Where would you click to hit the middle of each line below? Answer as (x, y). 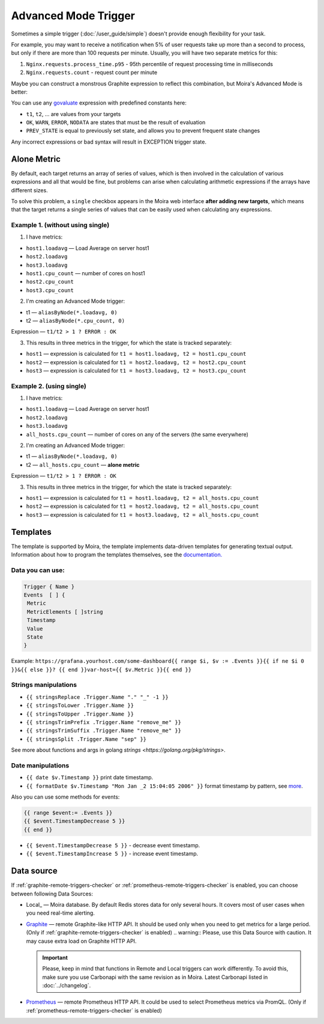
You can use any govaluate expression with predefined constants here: (99, 103)
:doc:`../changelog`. (67, 986)
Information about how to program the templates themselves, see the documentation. (117, 555)
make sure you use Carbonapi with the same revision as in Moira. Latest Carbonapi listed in (155, 977)
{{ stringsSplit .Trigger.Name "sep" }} (86, 739)
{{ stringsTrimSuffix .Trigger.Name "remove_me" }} (104, 731)
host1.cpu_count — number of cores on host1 (85, 273)
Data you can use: (38, 570)
